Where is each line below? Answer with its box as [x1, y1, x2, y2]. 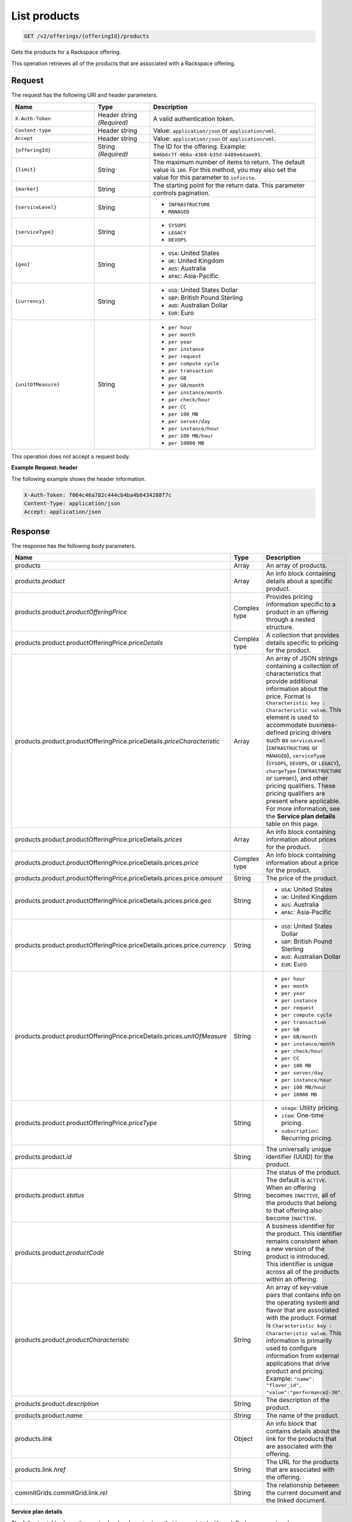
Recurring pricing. [281, 1134, 333, 1143]
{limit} [15, 166, 36, 173]
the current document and [266, 1489, 341, 1497]
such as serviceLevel [266, 736, 326, 745]
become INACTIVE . [266, 1214, 317, 1222]
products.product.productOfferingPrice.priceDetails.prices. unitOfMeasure [15, 1032, 227, 1040]
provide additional [266, 677, 318, 686]
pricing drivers [289, 728, 331, 737]
